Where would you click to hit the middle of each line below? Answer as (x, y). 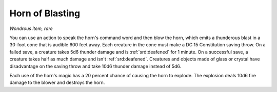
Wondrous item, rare (31, 28)
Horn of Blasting (45, 13)
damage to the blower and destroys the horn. (57, 83)
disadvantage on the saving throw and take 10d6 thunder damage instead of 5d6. (95, 66)
